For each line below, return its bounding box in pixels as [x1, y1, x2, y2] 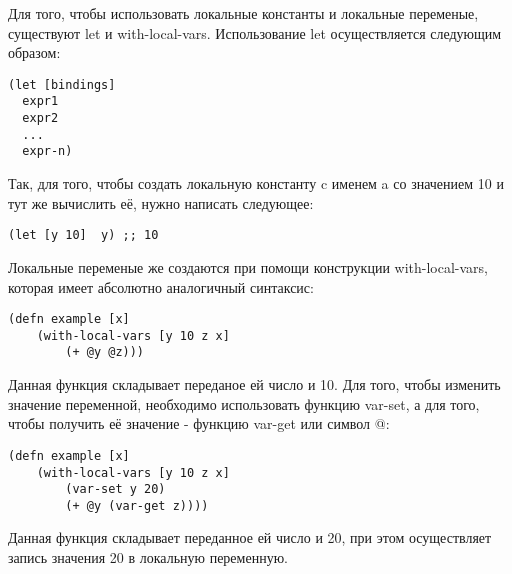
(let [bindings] [8, 77, 116, 92]
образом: [8, 42, 61, 63]
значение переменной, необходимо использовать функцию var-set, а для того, [8, 393, 480, 414]
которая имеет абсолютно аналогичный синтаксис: [8, 276, 314, 297]
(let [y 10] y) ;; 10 [8, 228, 159, 243]
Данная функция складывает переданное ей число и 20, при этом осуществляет [8, 527, 492, 548]
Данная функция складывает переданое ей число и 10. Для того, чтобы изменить [8, 374, 501, 395]
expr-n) [22, 144, 73, 159]
